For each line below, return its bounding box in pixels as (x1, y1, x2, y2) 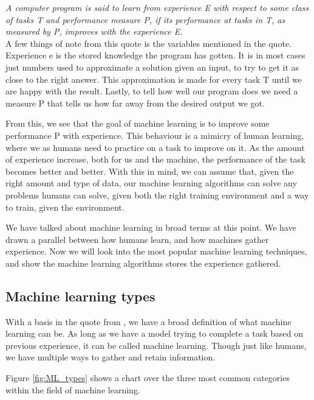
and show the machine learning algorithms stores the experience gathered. (5, 256, 281, 269)
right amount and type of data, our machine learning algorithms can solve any (5, 177, 297, 189)
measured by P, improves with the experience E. (5, 25, 183, 38)
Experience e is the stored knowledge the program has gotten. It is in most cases (5, 49, 305, 61)
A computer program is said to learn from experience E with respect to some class (5, 1, 309, 13)
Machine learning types (5, 286, 155, 305)
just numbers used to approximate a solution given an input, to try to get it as (5, 60, 299, 73)
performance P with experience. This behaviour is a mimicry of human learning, (5, 128, 304, 141)
